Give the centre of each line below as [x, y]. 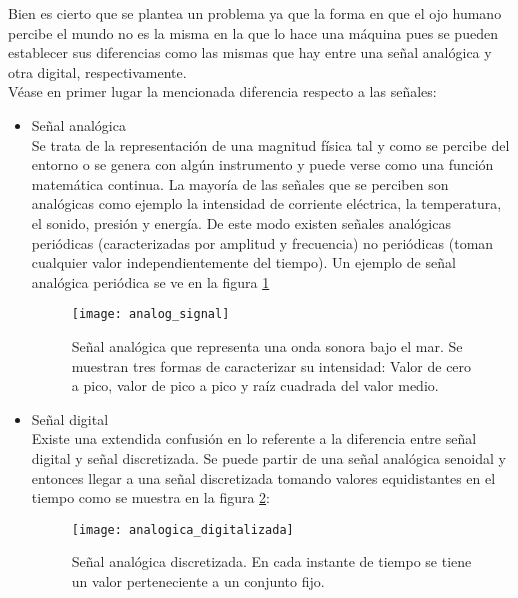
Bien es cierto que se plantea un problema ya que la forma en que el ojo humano [255, 13]
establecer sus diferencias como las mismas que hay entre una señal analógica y [250, 52]
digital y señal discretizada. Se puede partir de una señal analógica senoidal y [268, 457]
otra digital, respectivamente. [97, 71]
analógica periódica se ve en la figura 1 [150, 281]
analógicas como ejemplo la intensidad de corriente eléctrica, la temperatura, [266, 203]
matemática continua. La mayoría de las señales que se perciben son [240, 183]
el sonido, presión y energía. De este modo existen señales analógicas [241, 222]
